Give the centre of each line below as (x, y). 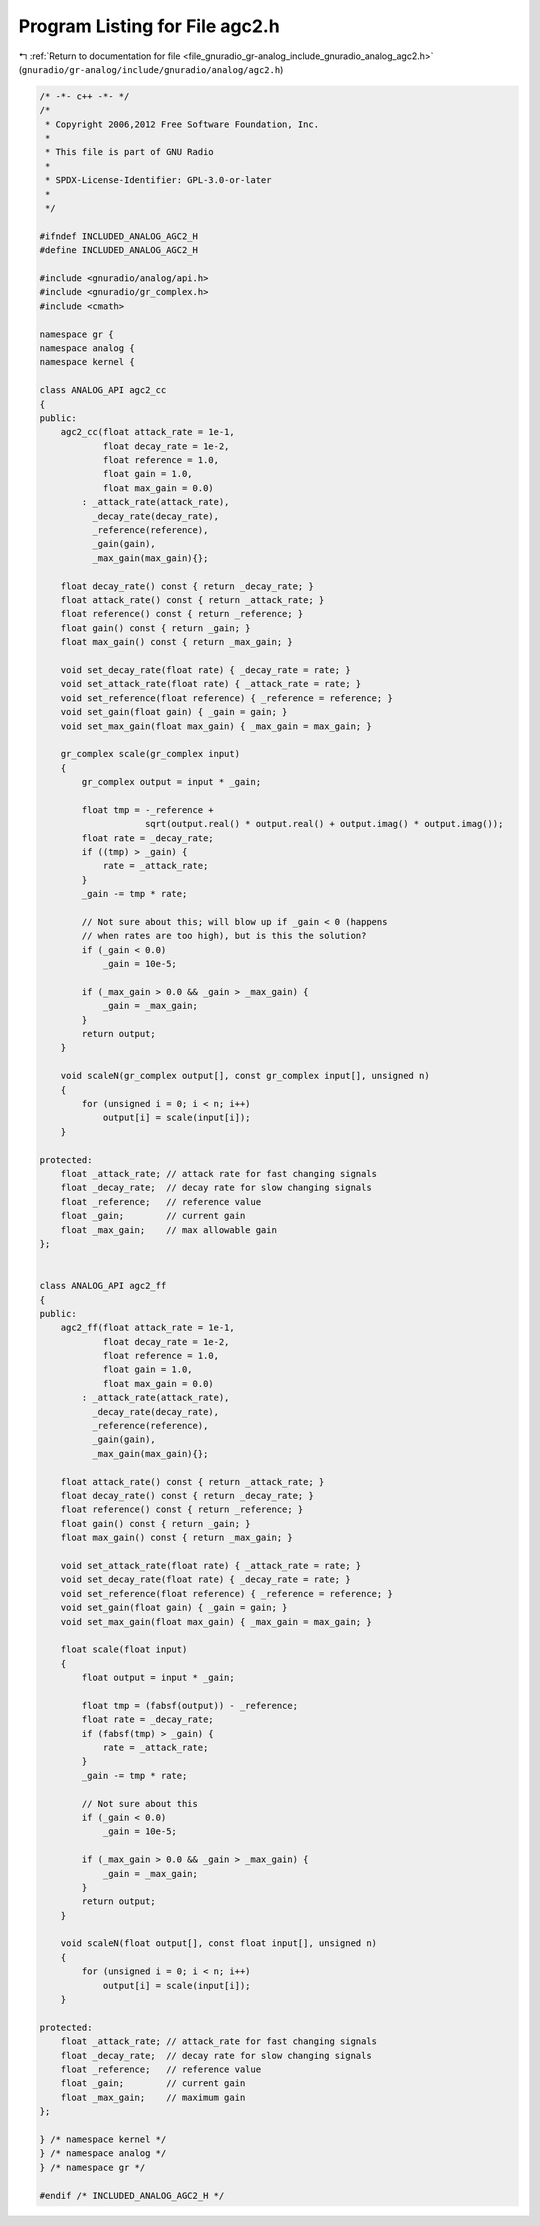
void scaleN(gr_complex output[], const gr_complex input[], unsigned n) (245, 1076)
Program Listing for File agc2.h (149, 26)
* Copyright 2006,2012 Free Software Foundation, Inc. (182, 124)
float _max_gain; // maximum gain (153, 2097)
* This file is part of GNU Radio (129, 152)
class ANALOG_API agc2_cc (103, 390)
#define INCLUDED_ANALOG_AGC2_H (119, 250)
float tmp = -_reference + (147, 809)
